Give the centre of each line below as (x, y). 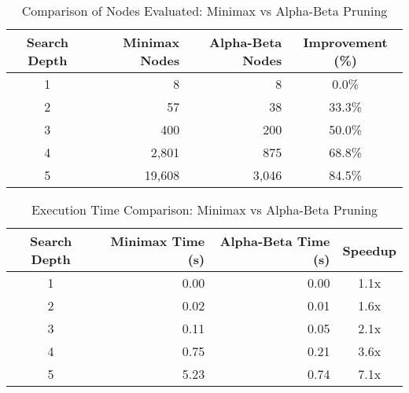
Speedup (369, 250)
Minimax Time (158, 241)
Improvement (345, 42)
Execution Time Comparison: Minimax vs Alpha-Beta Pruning (204, 209)
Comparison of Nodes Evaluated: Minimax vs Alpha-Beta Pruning (204, 11)
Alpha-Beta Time (275, 241)
